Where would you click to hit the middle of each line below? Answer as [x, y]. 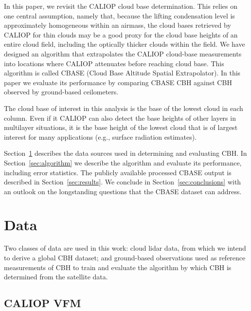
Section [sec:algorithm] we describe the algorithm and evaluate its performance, [123, 162]
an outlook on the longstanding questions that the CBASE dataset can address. [123, 191]
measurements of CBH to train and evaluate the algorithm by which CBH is [118, 267]
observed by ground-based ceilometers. [61, 92]
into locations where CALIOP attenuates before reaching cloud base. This [114, 63]
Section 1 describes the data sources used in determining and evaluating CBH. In [125, 153]
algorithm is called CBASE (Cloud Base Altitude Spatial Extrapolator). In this [122, 73]
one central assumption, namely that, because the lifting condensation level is [119, 15]
